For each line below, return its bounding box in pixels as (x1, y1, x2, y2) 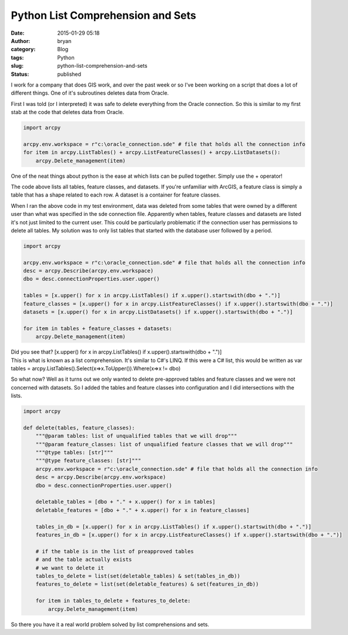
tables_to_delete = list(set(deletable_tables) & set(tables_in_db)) (35, 573, 240, 579)
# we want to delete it (35, 564, 104, 571)
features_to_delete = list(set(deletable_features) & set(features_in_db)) (35, 581, 259, 588)
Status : (11, 71, 29, 78)
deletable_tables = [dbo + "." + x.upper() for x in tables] (35, 498, 216, 506)
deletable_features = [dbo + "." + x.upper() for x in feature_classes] (35, 507, 250, 513)
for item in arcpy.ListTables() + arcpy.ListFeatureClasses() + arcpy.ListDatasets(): (23, 149, 281, 156)
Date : (11, 29, 25, 36)
